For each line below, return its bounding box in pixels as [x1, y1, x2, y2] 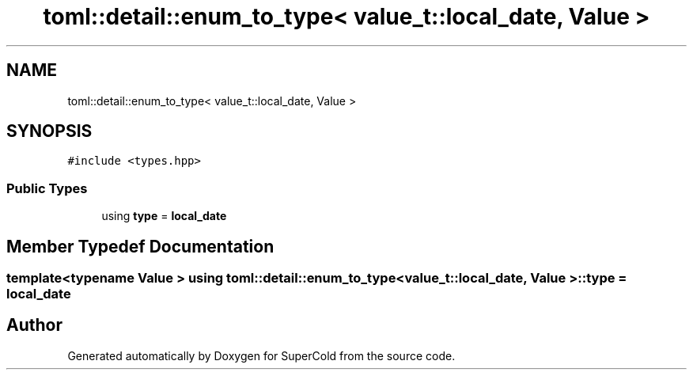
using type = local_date [101, 209, 227, 223]
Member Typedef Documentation [6, 236, 275, 256]
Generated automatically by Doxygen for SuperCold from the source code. [67, 348, 456, 363]
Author [6, 315, 62, 336]
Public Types [6, 180, 88, 196]
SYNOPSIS [6, 121, 93, 142]
